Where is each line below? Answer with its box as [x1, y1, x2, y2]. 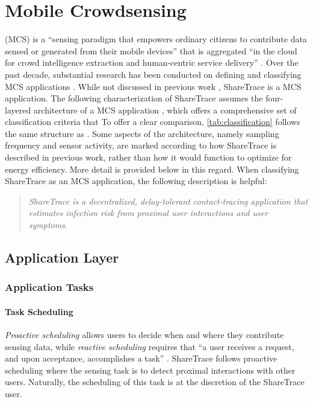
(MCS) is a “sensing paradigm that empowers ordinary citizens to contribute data [5, 33, 307, 45]
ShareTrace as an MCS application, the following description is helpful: [5, 174, 267, 187]
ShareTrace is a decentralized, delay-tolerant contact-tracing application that [28, 194, 308, 207]
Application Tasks [5, 279, 94, 295]
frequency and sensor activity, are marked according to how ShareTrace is [5, 139, 277, 152]
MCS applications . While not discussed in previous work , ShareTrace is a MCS [5, 80, 302, 92]
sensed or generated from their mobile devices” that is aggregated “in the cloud [5, 44, 297, 57]
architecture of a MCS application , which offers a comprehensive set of [33, 103, 297, 116]
